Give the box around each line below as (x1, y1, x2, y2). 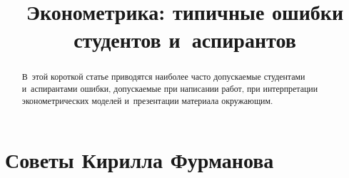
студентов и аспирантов (74, 25, 296, 54)
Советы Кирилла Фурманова (5, 145, 274, 174)
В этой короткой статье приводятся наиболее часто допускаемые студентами (21, 70, 305, 83)
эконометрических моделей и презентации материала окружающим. (21, 94, 273, 106)
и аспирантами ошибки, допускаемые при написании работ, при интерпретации (21, 83, 318, 95)
